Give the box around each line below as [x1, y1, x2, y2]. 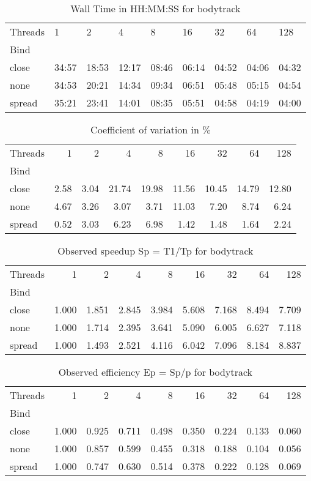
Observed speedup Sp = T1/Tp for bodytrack [57, 244, 254, 258]
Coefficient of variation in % [90, 122, 211, 136]
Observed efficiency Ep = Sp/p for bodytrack [58, 365, 253, 379]
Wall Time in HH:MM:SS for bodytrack [70, 1, 241, 15]
